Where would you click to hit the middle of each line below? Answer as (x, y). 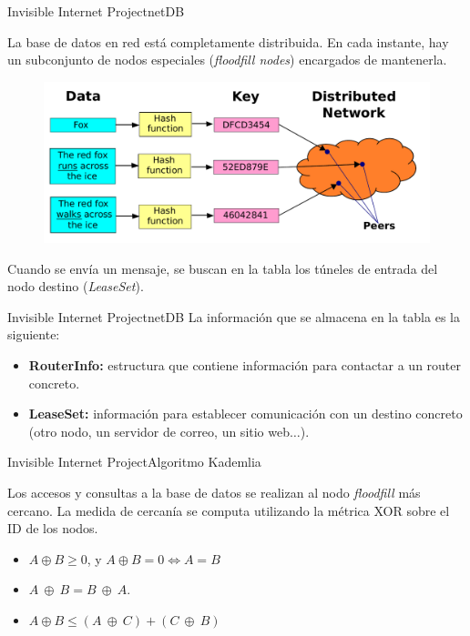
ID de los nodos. (53, 528)
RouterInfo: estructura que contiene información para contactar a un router (245, 364)
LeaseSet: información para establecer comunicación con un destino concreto (245, 414)
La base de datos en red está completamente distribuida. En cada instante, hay (228, 41)
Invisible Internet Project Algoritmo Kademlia (134, 462)
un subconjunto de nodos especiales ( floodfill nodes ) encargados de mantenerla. (227, 60)
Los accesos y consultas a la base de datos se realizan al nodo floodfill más (214, 492)
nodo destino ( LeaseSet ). (76, 286)
